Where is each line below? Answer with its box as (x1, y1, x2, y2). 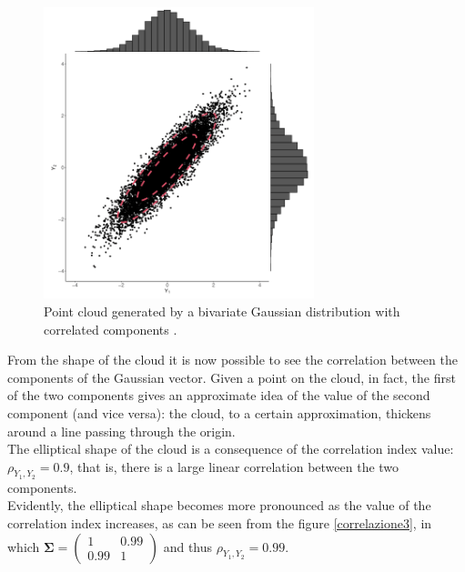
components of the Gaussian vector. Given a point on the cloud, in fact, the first (7, 367, 456, 386)
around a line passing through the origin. (7, 421, 236, 440)
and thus (163, 537, 213, 556)
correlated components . (44, 319, 177, 338)
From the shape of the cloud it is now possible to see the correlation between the (7, 350, 458, 369)
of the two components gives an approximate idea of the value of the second (7, 386, 430, 405)
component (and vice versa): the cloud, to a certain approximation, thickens (7, 403, 431, 422)
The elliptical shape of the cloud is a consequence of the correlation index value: (7, 439, 454, 458)
